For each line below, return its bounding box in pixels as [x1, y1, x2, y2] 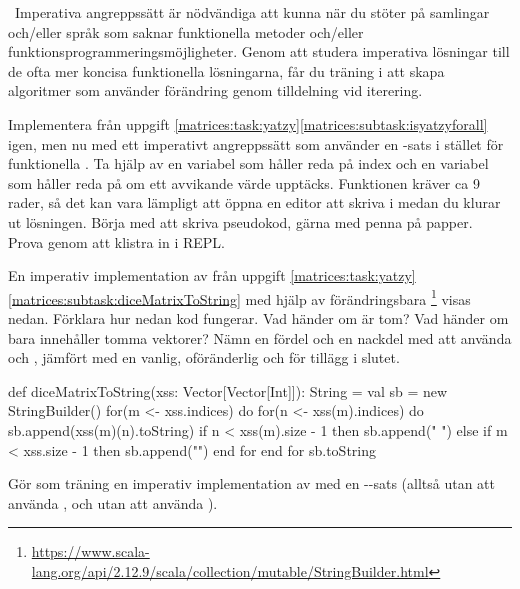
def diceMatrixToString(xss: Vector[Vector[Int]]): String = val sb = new [8, 380, 448, 401]
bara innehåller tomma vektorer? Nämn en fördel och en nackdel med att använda [8, 327, 512, 348]
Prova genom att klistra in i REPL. [8, 231, 225, 252]
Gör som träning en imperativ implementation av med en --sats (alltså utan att [8, 473, 496, 494]
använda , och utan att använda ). [8, 492, 218, 513]
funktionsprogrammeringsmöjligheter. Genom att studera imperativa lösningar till [8, 41, 510, 62]
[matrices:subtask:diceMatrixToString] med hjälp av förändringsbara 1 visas [8, 285, 471, 309]
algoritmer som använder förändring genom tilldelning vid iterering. [8, 80, 423, 101]
